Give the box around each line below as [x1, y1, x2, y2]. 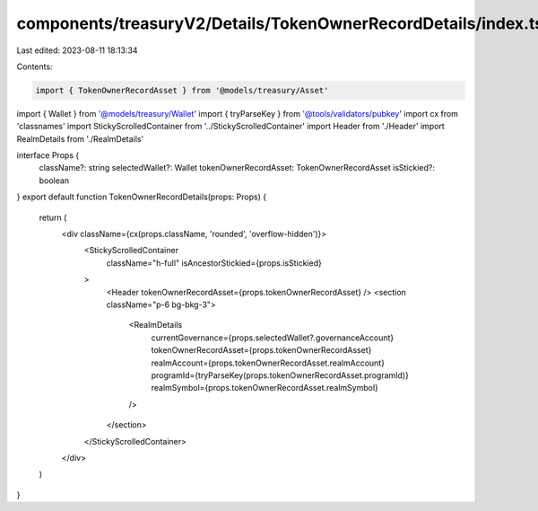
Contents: [16, 61, 53, 72]
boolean [39, 175, 70, 186]
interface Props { [16, 150, 80, 161]
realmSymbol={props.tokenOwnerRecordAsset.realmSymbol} [151, 383, 378, 393]
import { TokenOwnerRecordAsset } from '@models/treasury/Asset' [35, 85, 329, 95]
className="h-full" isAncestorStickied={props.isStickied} [106, 257, 322, 269]
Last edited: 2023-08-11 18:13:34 [16, 45, 138, 56]
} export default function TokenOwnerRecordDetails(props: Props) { [16, 191, 267, 202]
